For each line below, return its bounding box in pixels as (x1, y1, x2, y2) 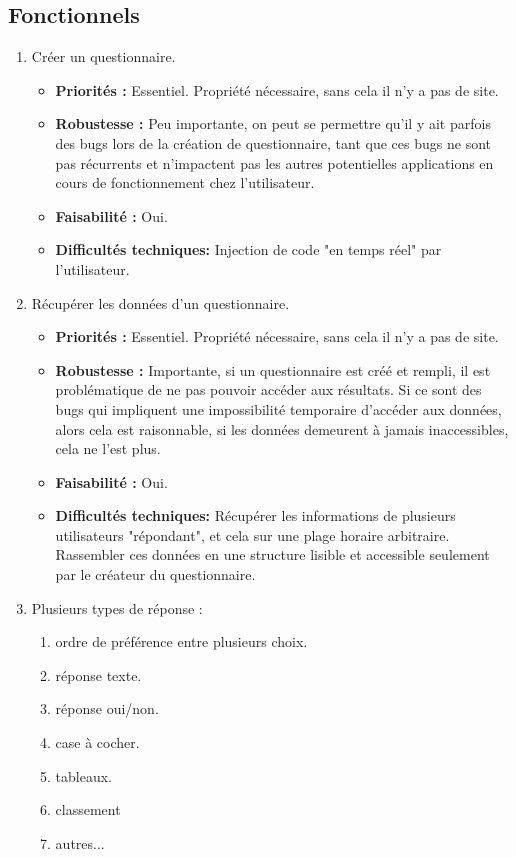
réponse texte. (55, 664, 142, 685)
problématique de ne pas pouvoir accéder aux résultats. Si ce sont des (55, 379, 482, 400)
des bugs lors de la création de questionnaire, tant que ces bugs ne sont (55, 132, 491, 153)
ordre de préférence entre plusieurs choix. (55, 631, 308, 652)
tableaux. (55, 765, 112, 786)
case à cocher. (55, 732, 140, 753)
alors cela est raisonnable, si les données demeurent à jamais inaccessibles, (55, 418, 509, 439)
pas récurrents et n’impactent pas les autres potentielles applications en (55, 152, 494, 173)
